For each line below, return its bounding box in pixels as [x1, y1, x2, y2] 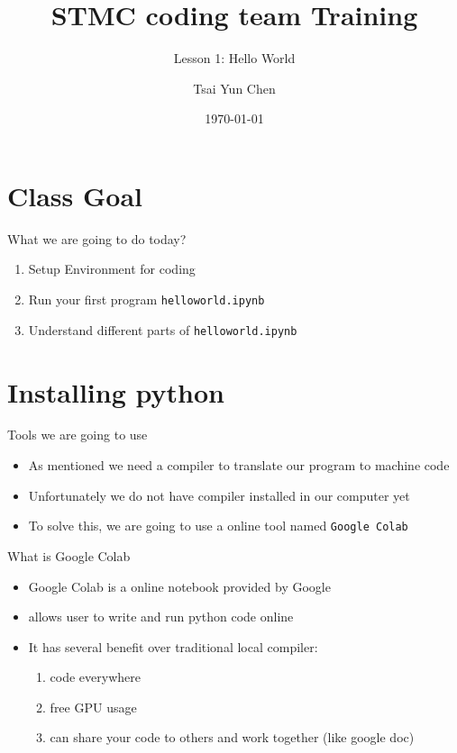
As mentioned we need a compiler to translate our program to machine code [28, 456, 450, 475]
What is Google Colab [7, 546, 131, 565]
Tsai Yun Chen [193, 78, 276, 97]
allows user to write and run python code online [28, 607, 294, 626]
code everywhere [50, 667, 141, 686]
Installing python [7, 373, 224, 410]
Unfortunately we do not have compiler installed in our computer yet [28, 485, 410, 504]
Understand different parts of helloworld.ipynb [28, 320, 297, 339]
